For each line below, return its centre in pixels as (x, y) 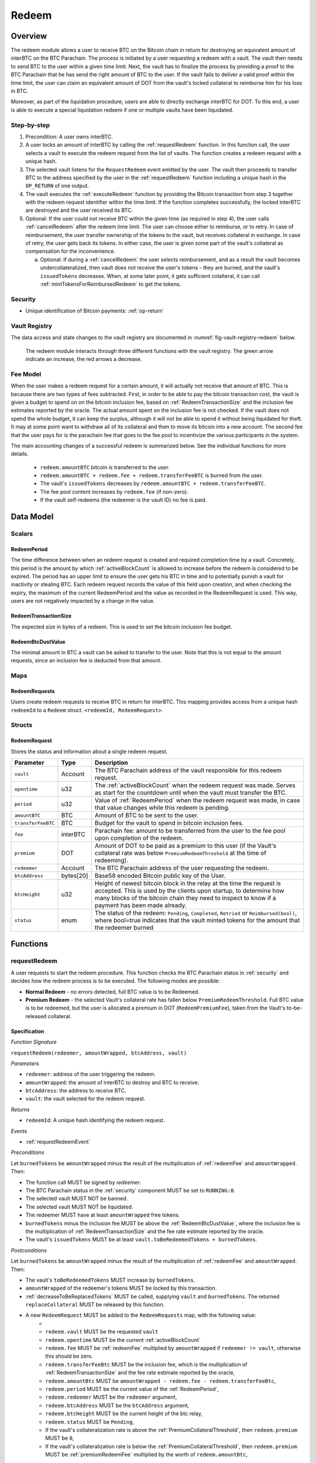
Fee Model (26, 374)
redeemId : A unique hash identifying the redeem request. (95, 1120)
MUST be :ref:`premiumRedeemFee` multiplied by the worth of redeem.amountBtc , (147, 1455)
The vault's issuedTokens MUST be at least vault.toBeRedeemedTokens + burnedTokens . (141, 1239)
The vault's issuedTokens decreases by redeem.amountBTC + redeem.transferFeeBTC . (153, 483)
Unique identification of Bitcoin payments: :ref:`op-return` (95, 311)
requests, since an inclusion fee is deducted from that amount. (86, 661)
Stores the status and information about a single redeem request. (89, 751)
